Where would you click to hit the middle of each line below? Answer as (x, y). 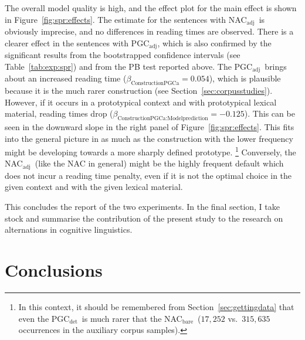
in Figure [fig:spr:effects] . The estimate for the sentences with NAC (126, 19)
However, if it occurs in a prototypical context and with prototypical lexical (141, 102)
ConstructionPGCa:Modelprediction (163, 118)
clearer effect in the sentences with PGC (77, 42)
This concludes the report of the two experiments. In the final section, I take (142, 206)
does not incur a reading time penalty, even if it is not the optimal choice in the (148, 175)
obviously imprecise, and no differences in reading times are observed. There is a (149, 31)
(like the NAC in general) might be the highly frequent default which (159, 163)
